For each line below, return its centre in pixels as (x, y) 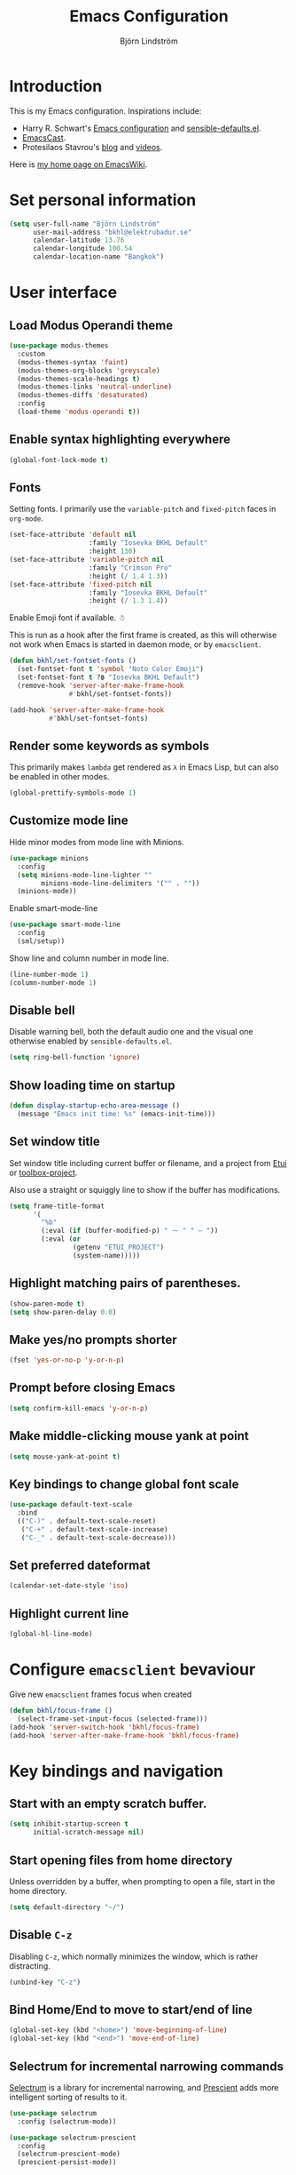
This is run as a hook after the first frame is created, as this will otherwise (143, 635)
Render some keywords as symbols (109, 745)
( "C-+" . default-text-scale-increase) (94, 1529)
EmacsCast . (44, 137)
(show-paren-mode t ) (47, 1304)
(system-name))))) (106, 1255)
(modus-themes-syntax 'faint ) (73, 362)
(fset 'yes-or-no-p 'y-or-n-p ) (67, 1360)
